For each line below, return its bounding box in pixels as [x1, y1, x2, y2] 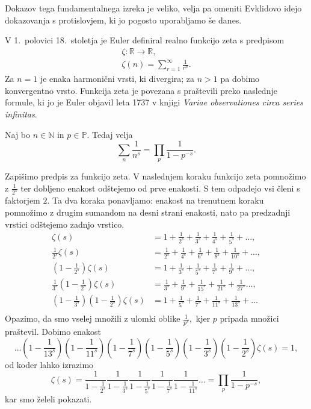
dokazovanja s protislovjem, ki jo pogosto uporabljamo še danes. [5, 13, 242, 26]
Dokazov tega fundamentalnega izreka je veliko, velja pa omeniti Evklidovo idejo [5, 2, 302, 14]
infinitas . [5, 107, 37, 120]
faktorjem [5, 194, 40, 207]
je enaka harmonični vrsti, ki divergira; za [40, 72, 195, 85]
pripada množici [220, 312, 279, 325]
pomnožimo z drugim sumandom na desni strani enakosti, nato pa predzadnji [5, 206, 291, 219]
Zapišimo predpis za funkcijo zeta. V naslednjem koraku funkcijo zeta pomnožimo [5, 169, 306, 182]
